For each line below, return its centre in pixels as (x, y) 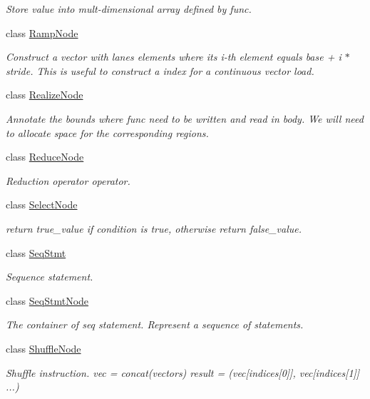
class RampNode (42, 32)
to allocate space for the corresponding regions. (107, 132)
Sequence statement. (50, 277)
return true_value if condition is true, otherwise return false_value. (154, 228)
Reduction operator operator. (68, 180)
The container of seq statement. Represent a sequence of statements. (155, 324)
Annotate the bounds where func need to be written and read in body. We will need (185, 118)
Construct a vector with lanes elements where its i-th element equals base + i (174, 57)
